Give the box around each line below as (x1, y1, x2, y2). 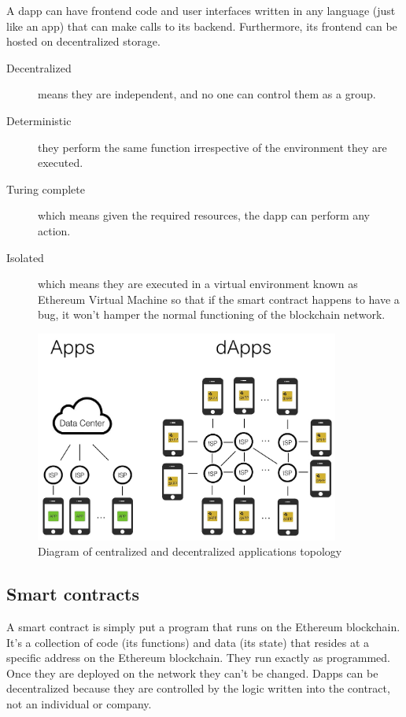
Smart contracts (6, 582, 139, 606)
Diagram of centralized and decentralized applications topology (38, 543, 342, 560)
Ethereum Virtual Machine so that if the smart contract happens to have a (38, 290, 400, 307)
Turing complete (6, 180, 85, 197)
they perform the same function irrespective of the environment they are (38, 139, 387, 155)
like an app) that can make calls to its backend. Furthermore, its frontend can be (6, 17, 397, 34)
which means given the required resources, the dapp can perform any (38, 207, 371, 224)
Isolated (6, 249, 44, 265)
